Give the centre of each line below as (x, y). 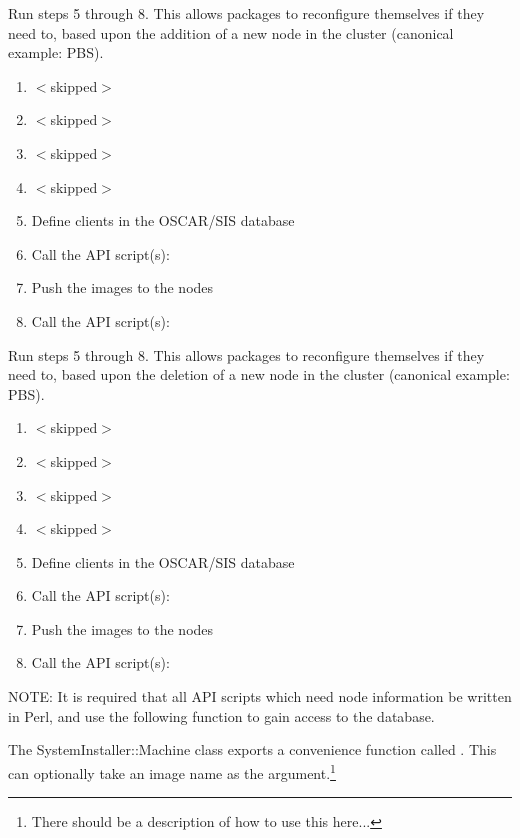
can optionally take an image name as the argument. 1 (172, 771)
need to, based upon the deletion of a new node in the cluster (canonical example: (259, 374)
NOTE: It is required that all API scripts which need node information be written (260, 696)
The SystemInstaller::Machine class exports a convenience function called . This (252, 749)
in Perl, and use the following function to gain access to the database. (221, 715)
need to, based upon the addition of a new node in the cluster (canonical (231, 32)
